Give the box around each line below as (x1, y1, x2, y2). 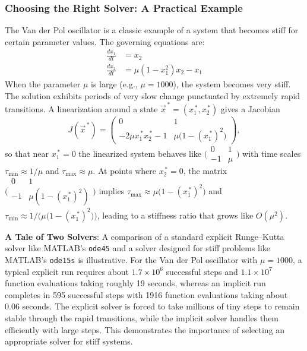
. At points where (93, 164, 157, 176)
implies (99, 185, 125, 197)
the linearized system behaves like (78, 147, 202, 159)
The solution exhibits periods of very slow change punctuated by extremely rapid (5, 89, 300, 102)
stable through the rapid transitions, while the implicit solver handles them (5, 312, 279, 324)
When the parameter (5, 78, 81, 90)
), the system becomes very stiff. (173, 78, 291, 90)
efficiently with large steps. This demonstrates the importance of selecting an (5, 323, 285, 336)
